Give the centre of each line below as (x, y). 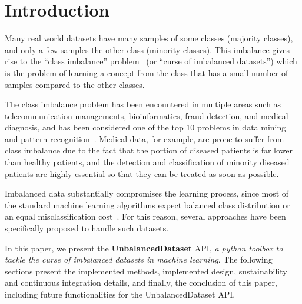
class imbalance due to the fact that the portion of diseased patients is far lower (149, 150)
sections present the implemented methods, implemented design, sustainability (146, 271)
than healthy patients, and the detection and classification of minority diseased (147, 162)
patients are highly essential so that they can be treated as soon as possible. (142, 173)
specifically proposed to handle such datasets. (87, 228)
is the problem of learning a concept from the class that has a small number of (147, 72)
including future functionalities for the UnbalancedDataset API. (120, 294)
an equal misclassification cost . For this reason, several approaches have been (145, 216)
